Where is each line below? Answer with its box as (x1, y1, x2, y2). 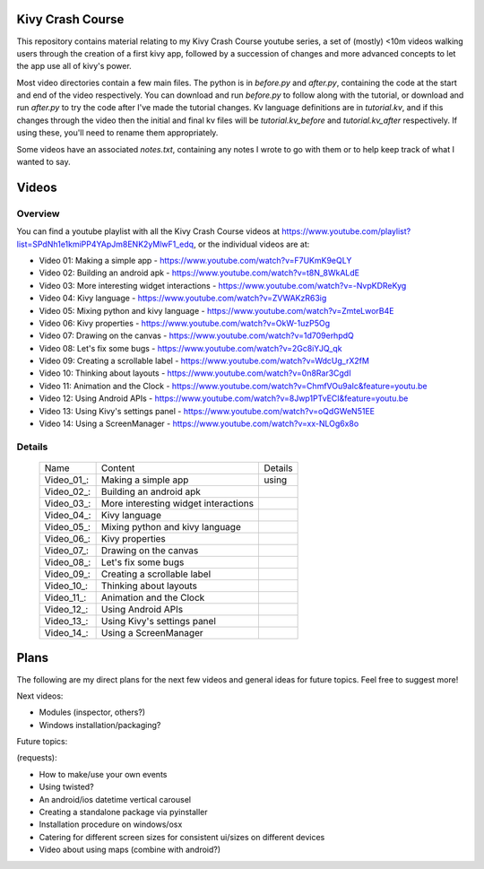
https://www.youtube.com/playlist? (281, 226, 411, 237)
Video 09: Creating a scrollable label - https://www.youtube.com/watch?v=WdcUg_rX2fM (39, 355, 369, 367)
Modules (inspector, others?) (39, 707, 146, 717)
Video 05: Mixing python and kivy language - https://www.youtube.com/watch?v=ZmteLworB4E (39, 305, 394, 316)
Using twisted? (39, 781, 94, 793)
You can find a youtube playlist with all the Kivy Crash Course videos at (16, 226, 281, 237)
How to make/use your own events (39, 769, 168, 779)
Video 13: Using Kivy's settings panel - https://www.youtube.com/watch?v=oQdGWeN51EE (39, 405, 376, 416)
